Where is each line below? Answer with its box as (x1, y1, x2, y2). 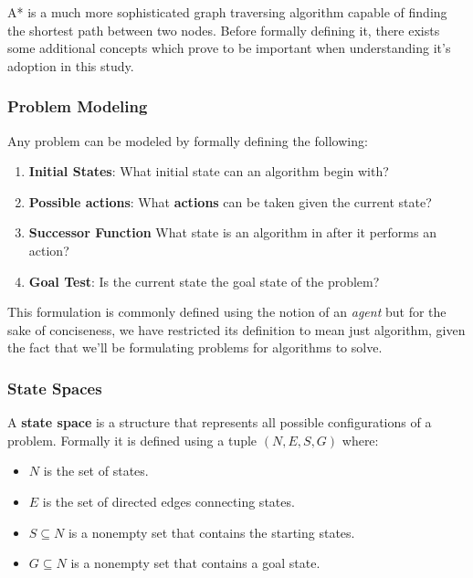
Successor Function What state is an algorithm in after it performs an (28, 223, 436, 242)
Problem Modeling (7, 95, 148, 118)
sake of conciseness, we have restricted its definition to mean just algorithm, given (7, 320, 466, 339)
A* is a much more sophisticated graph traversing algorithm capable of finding (7, 3, 447, 21)
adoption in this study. (7, 56, 134, 75)
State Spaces (7, 376, 102, 399)
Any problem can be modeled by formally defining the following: (7, 131, 368, 150)
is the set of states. (43, 461, 149, 480)
